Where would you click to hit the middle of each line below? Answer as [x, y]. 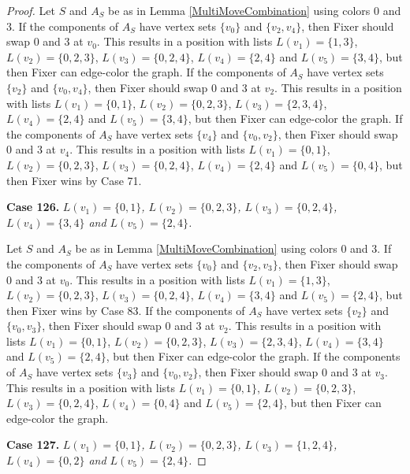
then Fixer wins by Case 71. [74, 180]
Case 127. [33, 444]
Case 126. [33, 207]
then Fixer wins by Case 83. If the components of [126, 310]
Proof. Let [31, 10]
